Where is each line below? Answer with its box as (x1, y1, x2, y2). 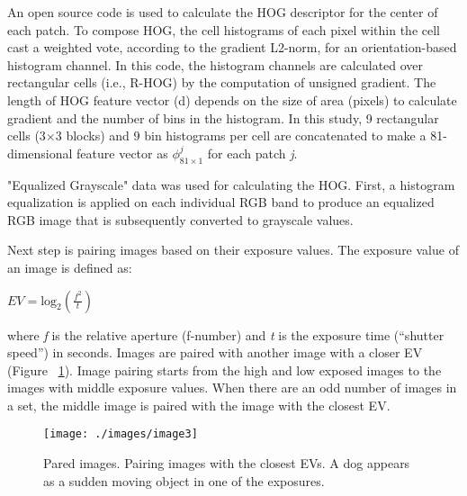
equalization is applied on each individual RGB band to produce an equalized (7, 193, 435, 212)
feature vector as (76, 143, 168, 162)
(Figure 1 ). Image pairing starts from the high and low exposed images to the (7, 360, 442, 379)
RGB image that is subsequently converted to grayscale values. (7, 210, 354, 229)
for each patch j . (207, 143, 298, 162)
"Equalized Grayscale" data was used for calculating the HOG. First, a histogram (7, 175, 455, 194)
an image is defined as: (7, 257, 132, 276)
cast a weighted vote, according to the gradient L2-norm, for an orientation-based (7, 38, 457, 57)
